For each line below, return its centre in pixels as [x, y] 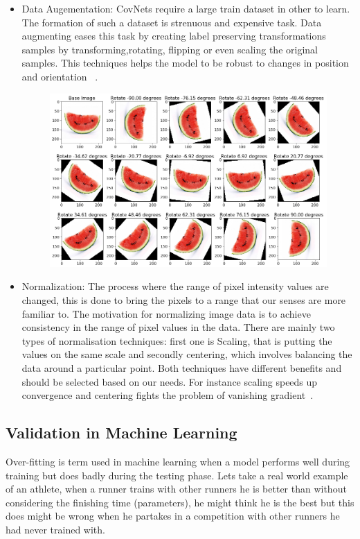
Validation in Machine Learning [121, 433]
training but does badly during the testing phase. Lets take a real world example [177, 475]
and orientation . [60, 76]
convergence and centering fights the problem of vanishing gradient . [168, 395]
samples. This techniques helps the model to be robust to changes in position [185, 63]
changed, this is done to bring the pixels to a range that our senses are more [184, 299]
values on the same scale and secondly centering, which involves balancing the [187, 354]
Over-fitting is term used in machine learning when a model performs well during [178, 461]
